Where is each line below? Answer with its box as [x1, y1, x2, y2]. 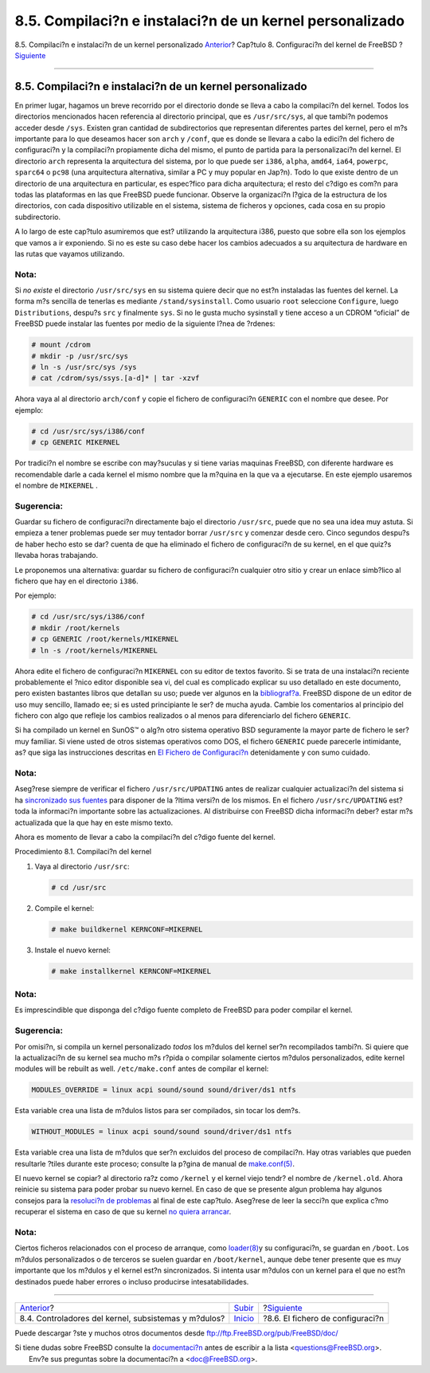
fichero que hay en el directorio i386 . [14, 576, 139, 586]
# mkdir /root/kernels [31, 623, 120, 633]
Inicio [233, 1312, 255, 1324]
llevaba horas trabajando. [14, 551, 99, 560]
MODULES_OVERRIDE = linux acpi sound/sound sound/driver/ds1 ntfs [31, 1085, 296, 1095]
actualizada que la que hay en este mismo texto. [14, 818, 174, 827]
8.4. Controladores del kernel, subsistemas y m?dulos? [19, 1312, 225, 1324]
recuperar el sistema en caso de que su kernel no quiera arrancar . [14, 1207, 232, 1217]
